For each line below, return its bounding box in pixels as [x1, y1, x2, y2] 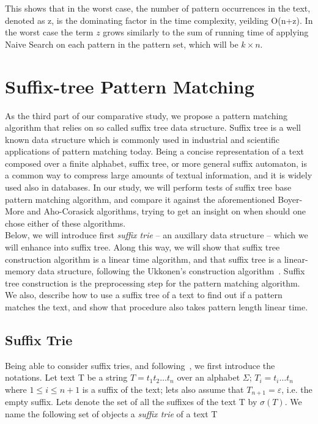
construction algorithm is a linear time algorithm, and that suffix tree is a [5, 252, 282, 265]
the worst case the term [5, 26, 94, 38]
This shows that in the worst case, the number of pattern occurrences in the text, [5, 2, 311, 14]
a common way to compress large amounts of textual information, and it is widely [5, 169, 312, 181]
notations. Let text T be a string [5, 371, 128, 384]
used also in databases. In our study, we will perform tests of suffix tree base [5, 181, 292, 194]
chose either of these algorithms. [5, 216, 126, 229]
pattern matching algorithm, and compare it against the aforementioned [5, 192, 275, 205]
